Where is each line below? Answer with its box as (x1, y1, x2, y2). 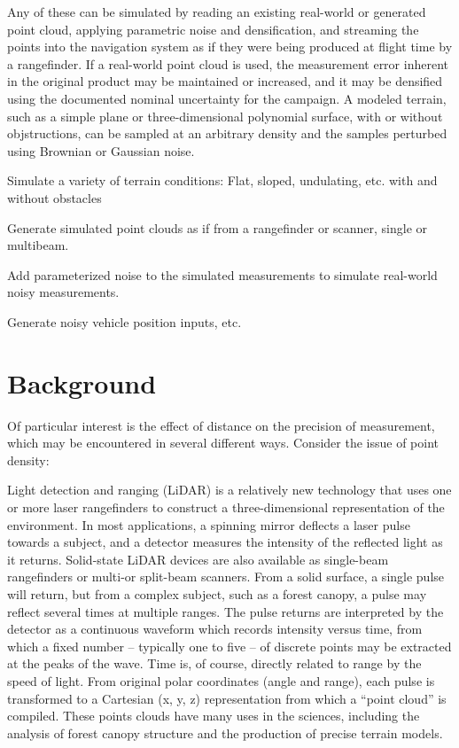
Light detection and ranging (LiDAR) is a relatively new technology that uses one (7, 480, 452, 499)
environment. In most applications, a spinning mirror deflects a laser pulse (7, 515, 410, 534)
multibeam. (7, 236, 69, 254)
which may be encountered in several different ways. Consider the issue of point (7, 433, 440, 452)
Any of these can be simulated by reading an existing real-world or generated (7, 3, 426, 20)
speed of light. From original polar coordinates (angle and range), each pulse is (7, 671, 435, 690)
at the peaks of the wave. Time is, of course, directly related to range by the (7, 654, 422, 673)
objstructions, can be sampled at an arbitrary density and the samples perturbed (7, 124, 447, 143)
